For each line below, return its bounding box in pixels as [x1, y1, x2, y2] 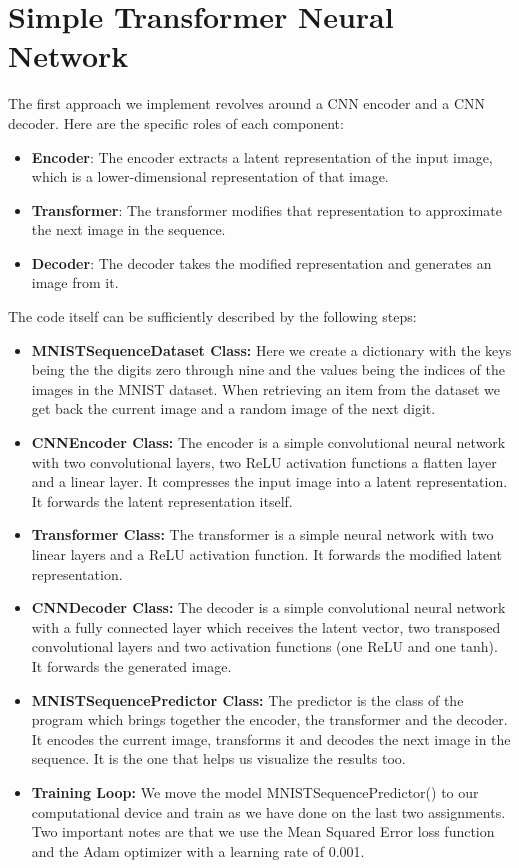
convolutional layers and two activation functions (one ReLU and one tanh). [31, 636, 498, 657]
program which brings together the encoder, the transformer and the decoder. [31, 709, 508, 730]
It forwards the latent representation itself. [31, 490, 293, 511]
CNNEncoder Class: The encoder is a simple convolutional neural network [31, 432, 506, 453]
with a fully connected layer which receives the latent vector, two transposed [31, 616, 501, 637]
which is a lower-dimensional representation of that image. [31, 166, 389, 187]
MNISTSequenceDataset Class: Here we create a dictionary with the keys [31, 339, 512, 360]
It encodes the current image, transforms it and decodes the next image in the [31, 728, 511, 749]
